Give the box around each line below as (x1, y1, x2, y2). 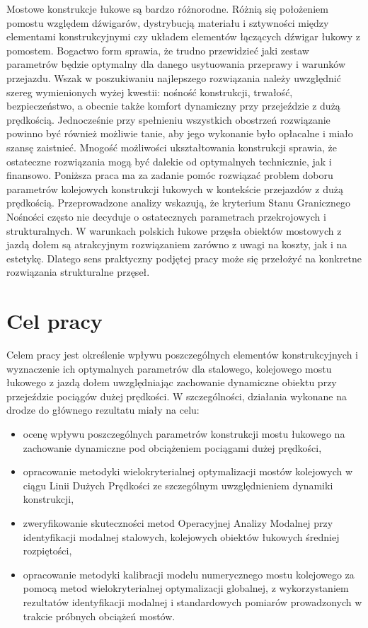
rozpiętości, (23, 543, 72, 558)
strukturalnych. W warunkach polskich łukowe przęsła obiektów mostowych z (6, 223, 342, 238)
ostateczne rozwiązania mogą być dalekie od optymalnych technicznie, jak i (6, 153, 332, 168)
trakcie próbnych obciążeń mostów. (23, 608, 176, 623)
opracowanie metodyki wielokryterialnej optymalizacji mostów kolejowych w (23, 464, 353, 479)
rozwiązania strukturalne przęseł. (6, 264, 150, 279)
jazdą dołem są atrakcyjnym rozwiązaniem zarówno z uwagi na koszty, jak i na (6, 237, 347, 252)
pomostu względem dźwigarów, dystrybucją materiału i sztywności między (6, 15, 329, 30)
